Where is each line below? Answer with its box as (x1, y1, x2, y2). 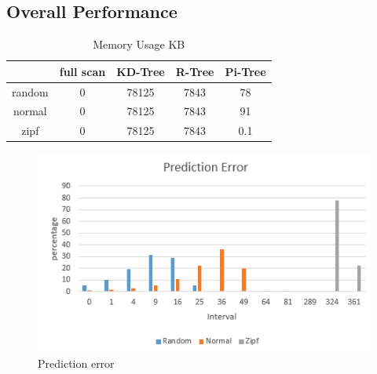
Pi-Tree (225, 63, 266, 79)
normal (13, 103, 47, 119)
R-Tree (175, 63, 214, 79)
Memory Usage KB (93, 36, 185, 53)
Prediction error (38, 354, 115, 371)
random (12, 83, 49, 100)
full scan (59, 63, 106, 79)
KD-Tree (116, 63, 165, 79)
